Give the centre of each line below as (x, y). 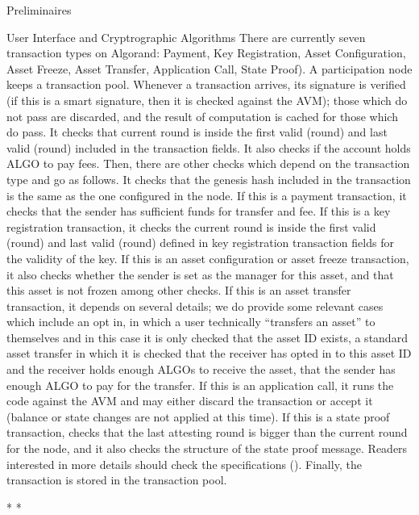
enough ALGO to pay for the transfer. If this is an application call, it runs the (200, 385)
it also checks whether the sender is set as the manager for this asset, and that (200, 274)
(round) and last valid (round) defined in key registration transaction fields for (200, 243)
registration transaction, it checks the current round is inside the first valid (191, 226)
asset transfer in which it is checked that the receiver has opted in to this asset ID (209, 353)
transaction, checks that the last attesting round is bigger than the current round (207, 432)
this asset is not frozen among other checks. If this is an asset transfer (179, 290)
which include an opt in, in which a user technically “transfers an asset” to (191, 322)
